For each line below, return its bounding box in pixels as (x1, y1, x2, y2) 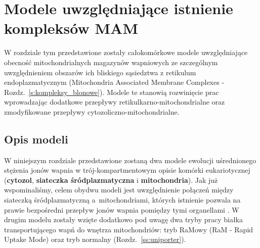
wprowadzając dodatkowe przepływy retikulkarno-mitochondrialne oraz (4, 96, 225, 107)
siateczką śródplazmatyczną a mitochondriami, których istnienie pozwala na (4, 194, 241, 205)
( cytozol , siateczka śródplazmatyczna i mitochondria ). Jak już (4, 174, 218, 185)
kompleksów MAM (4, 18, 138, 38)
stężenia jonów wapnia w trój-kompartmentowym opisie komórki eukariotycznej (4, 165, 250, 175)
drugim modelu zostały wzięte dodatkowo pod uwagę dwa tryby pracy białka (4, 214, 243, 225)
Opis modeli (4, 131, 68, 146)
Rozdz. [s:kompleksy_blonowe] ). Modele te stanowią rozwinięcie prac (4, 86, 219, 97)
